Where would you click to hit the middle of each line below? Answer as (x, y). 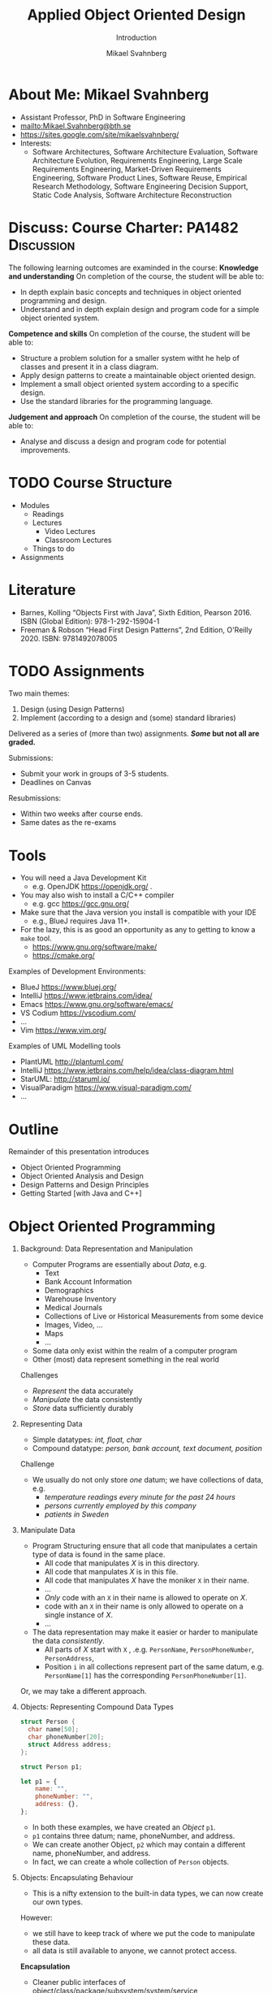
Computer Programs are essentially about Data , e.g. (119, 1265)
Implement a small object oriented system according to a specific (130, 384)
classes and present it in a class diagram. (89, 367)
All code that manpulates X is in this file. (111, 1572)
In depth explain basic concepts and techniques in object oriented (131, 292)
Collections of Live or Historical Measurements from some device (154, 1316)
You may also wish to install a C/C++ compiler (97, 895)
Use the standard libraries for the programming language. (117, 401)
